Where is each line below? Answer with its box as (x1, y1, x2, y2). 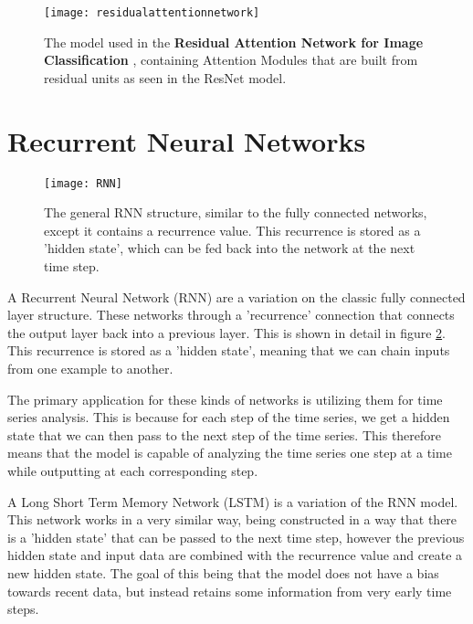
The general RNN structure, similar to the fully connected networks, (44, 203, 427, 222)
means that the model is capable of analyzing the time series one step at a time (7, 443, 452, 462)
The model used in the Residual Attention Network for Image (44, 32, 424, 51)
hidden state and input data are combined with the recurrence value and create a (7, 545, 463, 565)
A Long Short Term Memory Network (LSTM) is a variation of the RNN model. (7, 492, 458, 511)
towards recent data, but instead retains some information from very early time (7, 581, 452, 600)
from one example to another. (7, 358, 173, 377)
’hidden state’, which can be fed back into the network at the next (44, 238, 415, 258)
